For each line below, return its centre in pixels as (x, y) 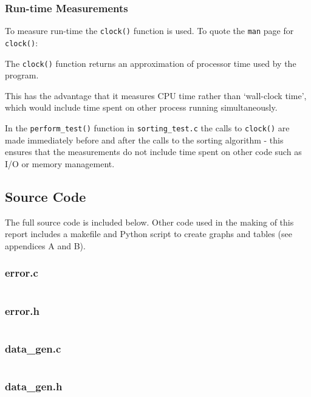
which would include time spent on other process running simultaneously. (141, 107)
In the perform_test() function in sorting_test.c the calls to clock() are (147, 127)
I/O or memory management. (60, 163)
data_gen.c (33, 348)
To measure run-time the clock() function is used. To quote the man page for (149, 31)
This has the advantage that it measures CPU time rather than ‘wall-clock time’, (156, 95)
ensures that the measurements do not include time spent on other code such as (153, 152)
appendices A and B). (45, 245)
